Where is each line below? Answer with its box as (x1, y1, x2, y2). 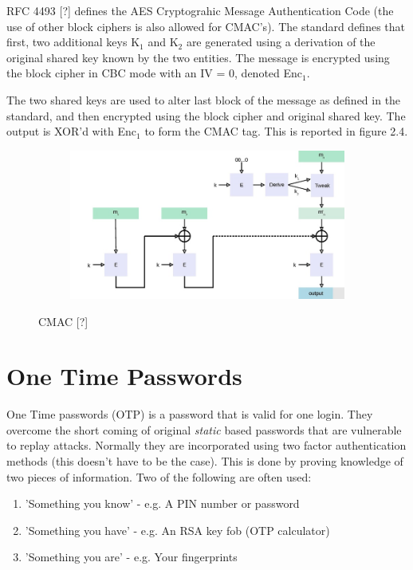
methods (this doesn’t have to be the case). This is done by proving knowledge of (6, 453, 403, 470)
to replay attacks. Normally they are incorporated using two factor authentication (6, 437, 407, 454)
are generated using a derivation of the (186, 33, 376, 50)
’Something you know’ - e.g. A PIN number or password (25, 495, 300, 512)
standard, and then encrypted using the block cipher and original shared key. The (6, 107, 406, 124)
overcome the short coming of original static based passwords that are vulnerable (6, 421, 402, 438)
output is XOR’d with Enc (6, 123, 137, 140)
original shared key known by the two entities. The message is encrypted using (6, 49, 390, 65)
